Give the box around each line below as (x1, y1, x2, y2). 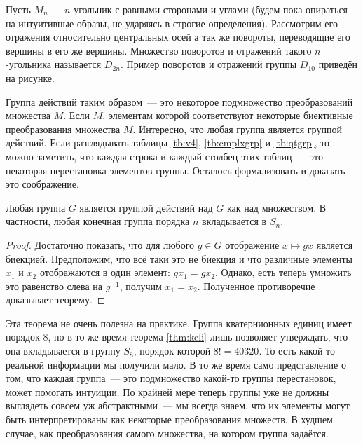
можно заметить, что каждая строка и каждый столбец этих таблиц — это (6, 149, 324, 163)
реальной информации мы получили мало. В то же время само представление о (6, 357, 346, 371)
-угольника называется (6, 57, 102, 71)
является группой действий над (79, 200, 213, 214)
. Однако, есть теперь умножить (215, 265, 352, 280)
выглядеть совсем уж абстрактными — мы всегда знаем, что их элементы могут (6, 398, 350, 413)
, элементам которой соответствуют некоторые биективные (102, 108, 353, 123)
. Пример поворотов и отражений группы (120, 57, 297, 71)
